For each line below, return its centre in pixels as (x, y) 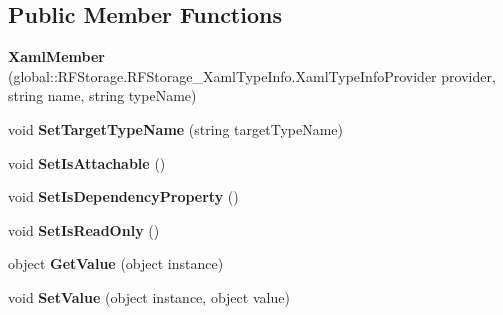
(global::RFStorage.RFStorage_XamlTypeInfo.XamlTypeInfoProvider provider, (252, 75)
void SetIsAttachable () (87, 162)
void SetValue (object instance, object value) (149, 296)
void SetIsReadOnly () (84, 229)
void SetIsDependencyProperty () (123, 196)
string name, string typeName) (102, 95)
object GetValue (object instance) (116, 263)
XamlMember (56, 56)
